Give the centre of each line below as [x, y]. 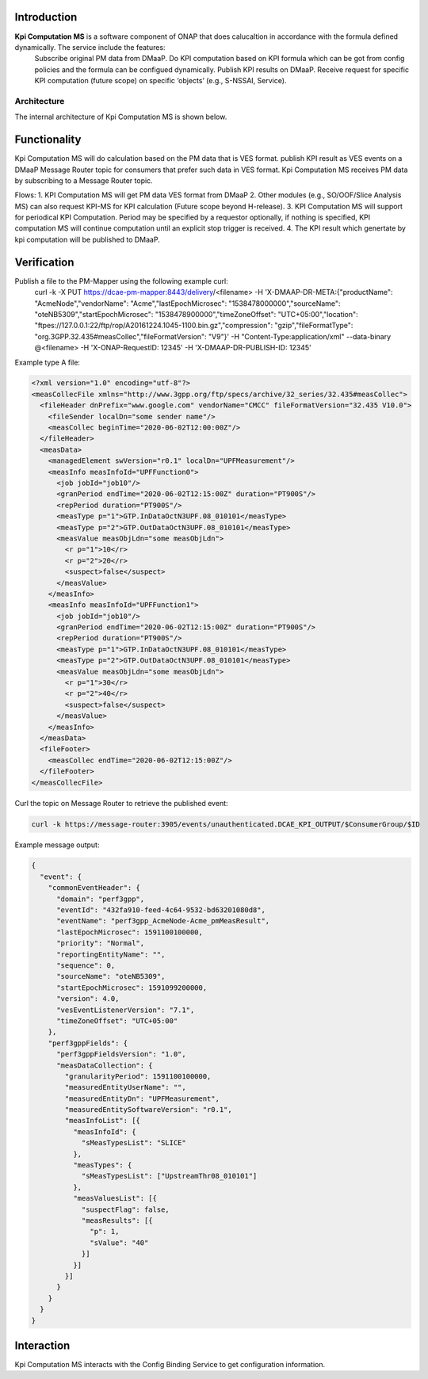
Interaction [42, 1345]
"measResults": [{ [117, 1220]
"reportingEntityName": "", [111, 954]
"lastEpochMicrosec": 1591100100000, [130, 932]
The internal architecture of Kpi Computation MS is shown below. [121, 117]
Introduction [46, 17]
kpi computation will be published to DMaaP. [87, 239]
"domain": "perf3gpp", [101, 899]
